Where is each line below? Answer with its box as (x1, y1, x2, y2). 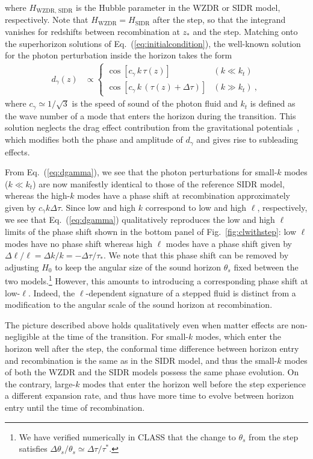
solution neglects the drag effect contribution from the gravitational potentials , (5, 121, 300, 134)
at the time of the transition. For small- (42, 330, 188, 343)
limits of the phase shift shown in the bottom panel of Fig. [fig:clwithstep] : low (5, 225, 297, 237)
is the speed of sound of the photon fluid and (72, 97, 238, 110)
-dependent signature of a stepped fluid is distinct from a (85, 286, 296, 299)
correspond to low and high (145, 201, 247, 213)
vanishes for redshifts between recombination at (5, 25, 180, 38)
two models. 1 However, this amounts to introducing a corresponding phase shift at (5, 273, 308, 287)
